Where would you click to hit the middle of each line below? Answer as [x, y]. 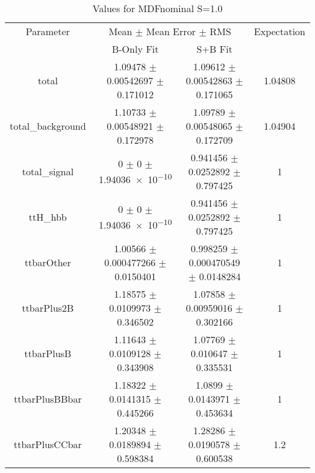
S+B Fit [214, 49]
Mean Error [171, 31]
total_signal [48, 171]
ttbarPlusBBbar [48, 399]
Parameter [48, 31]
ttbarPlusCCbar [48, 444]
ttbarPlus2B [48, 308]
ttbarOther [48, 262]
